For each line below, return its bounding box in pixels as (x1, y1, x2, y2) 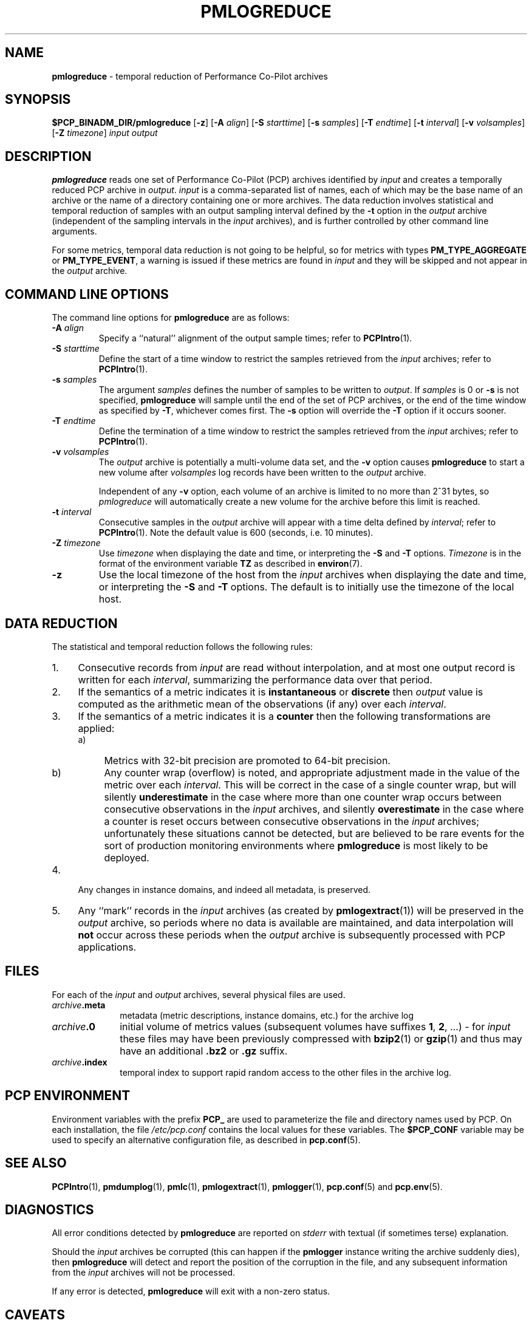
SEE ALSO (5, 1155, 67, 1171)
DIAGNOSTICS (5, 1202, 94, 1217)
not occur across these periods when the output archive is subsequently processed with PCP (78, 928, 505, 941)
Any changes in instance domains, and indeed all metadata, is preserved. (78, 884, 371, 895)
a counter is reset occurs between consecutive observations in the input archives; (104, 815, 480, 827)
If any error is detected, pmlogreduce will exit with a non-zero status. (52, 1286, 330, 1297)
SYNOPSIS (5, 92, 71, 108)
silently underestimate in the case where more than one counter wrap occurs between (104, 790, 502, 803)
